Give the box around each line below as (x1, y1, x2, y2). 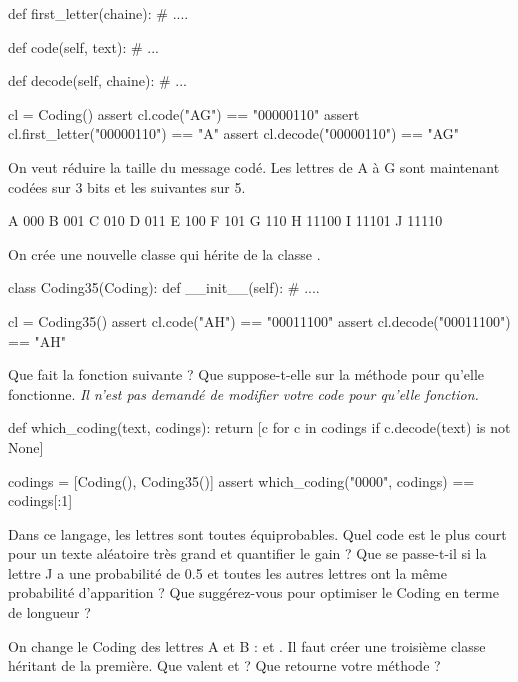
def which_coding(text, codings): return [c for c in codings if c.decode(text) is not (8, 417, 511, 438)
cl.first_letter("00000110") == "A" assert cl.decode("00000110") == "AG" (8, 123, 460, 144)
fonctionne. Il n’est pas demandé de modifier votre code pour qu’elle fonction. (8, 383, 479, 404)
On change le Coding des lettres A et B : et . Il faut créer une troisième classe (8, 635, 486, 656)
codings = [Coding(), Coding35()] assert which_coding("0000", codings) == (8, 470, 475, 491)
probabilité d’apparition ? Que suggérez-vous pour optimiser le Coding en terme (8, 582, 499, 603)
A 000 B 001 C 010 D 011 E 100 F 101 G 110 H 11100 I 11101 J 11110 (8, 210, 443, 231)
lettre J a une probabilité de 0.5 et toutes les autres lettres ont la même (8, 562, 447, 583)
